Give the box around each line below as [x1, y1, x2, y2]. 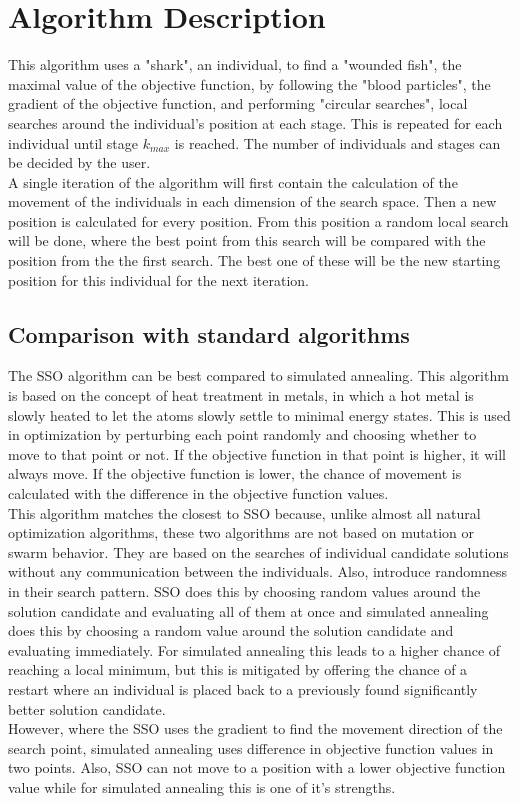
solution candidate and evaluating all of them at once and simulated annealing [8, 600, 489, 621]
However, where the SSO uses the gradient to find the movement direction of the [8, 718, 503, 739]
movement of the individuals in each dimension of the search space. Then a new [8, 191, 497, 212]
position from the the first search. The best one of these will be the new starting [8, 250, 501, 271]
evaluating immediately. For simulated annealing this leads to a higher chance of [8, 639, 501, 660]
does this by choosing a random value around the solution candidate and [8, 620, 454, 641]
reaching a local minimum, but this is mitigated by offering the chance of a [8, 659, 468, 680]
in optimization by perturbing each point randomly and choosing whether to [8, 424, 477, 445]
